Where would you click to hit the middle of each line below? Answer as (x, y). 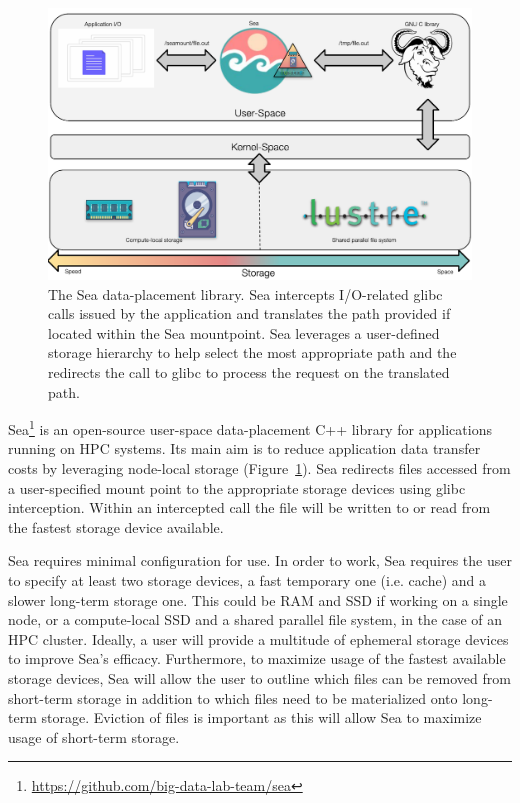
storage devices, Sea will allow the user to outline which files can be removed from (259, 677)
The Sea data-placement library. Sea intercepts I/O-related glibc (245, 293)
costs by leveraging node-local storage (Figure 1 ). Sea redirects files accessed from (259, 468)
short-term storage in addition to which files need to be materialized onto (233, 697)
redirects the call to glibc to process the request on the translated (249, 372)
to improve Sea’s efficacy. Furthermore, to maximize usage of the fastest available (257, 658)
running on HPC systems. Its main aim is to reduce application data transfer (244, 448)
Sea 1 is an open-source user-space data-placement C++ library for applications (250, 427)
